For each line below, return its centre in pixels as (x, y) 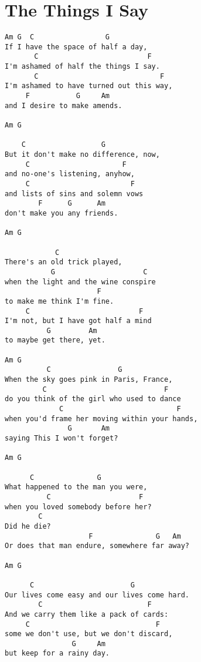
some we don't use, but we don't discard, (89, 634)
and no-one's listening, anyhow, (70, 174)
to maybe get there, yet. (55, 340)
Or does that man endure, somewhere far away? (97, 546)
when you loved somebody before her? (78, 507)
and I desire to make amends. (64, 105)
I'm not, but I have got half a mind (78, 321)
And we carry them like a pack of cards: (87, 614)
